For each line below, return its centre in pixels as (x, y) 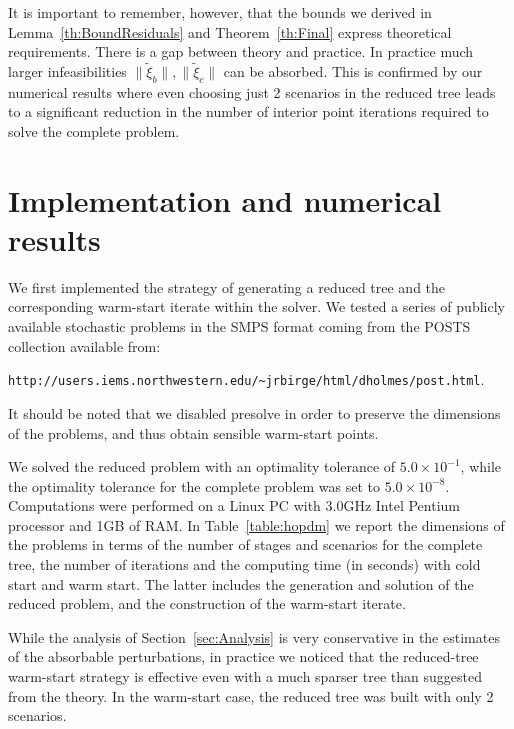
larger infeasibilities (67, 71)
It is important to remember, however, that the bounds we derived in (220, 12)
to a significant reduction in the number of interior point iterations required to (248, 111)
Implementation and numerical (225, 199)
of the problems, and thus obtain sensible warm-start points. (193, 432)
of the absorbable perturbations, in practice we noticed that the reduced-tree (243, 656)
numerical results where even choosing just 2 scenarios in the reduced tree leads (252, 91)
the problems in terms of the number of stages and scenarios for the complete (245, 544)
